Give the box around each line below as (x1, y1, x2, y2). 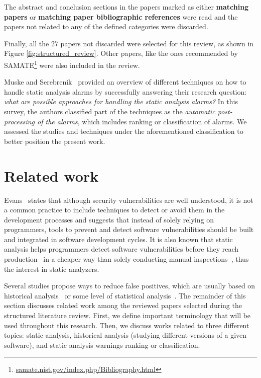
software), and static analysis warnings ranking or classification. (4, 339, 200, 350)
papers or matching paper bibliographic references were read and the (4, 11, 238, 22)
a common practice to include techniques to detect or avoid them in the (4, 204, 225, 215)
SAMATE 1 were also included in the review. (4, 58, 140, 70)
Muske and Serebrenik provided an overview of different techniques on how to (4, 77, 246, 87)
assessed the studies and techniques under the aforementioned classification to (4, 126, 243, 136)
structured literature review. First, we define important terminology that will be (4, 310, 251, 321)
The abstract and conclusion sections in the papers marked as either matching (4, 2, 249, 12)
